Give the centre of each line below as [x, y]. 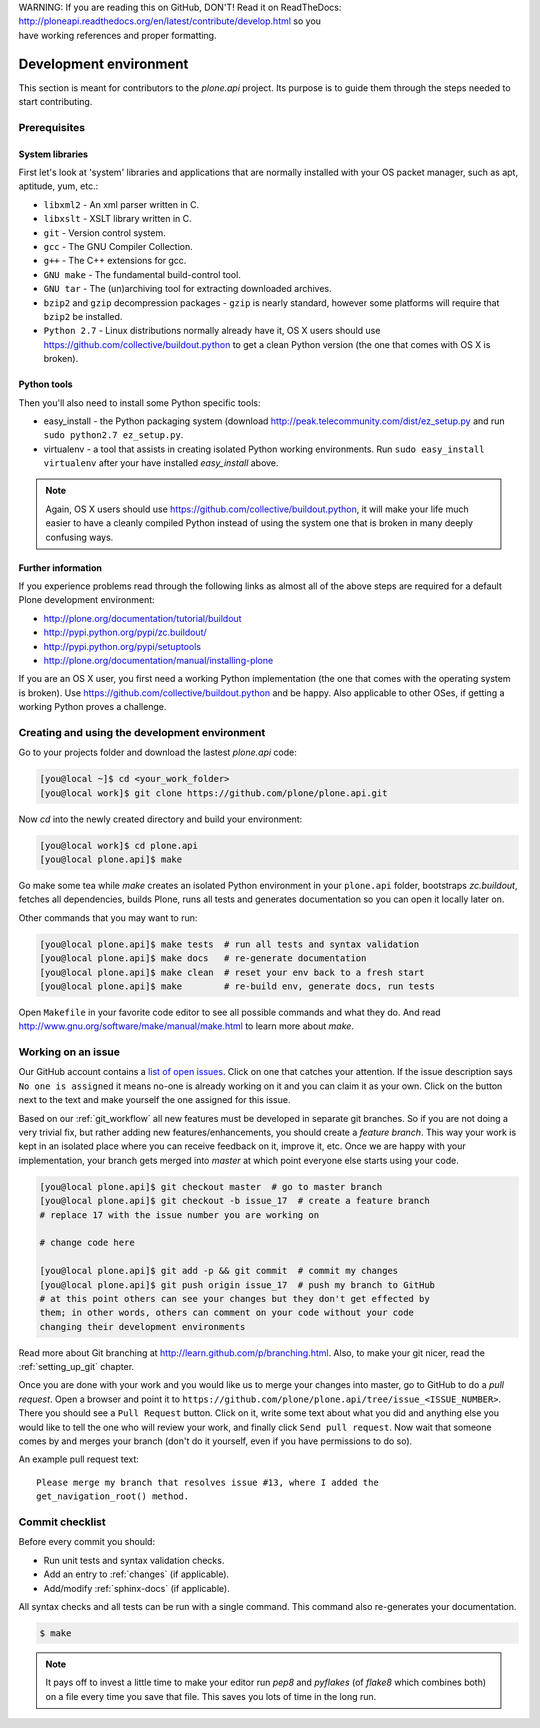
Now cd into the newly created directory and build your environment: [160, 819]
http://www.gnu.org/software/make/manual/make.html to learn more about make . [186, 1026]
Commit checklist [62, 1522]
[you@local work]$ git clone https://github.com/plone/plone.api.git [213, 793]
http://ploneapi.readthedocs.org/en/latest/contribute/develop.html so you [170, 21]
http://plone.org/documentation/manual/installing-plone [158, 660]
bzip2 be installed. [83, 316]
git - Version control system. [104, 232]
